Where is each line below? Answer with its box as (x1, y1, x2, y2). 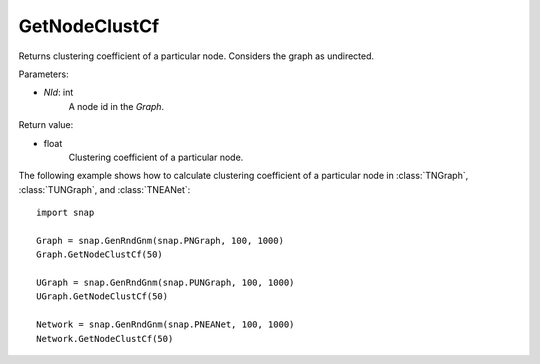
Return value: (18, 119, 74, 131)
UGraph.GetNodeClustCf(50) (36, 291, 169, 302)
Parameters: (18, 68, 69, 80)
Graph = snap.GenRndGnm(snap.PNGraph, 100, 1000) (36, 235, 285, 246)
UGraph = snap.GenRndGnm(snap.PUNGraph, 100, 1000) (36, 277, 295, 289)
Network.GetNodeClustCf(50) (36, 333, 174, 344)
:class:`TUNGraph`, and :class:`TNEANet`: (18, 183, 191, 195)
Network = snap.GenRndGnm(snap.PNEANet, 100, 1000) (36, 319, 295, 330)
